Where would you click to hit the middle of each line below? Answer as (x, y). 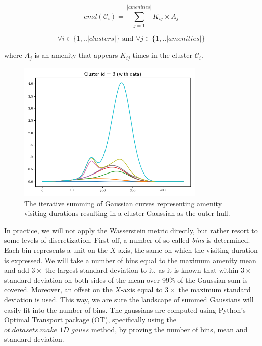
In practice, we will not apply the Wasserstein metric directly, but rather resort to (131, 230)
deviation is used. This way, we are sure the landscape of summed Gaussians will (129, 299)
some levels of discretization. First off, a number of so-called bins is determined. (127, 240)
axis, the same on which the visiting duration (188, 250)
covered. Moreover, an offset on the (58, 290)
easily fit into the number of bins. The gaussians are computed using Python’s (125, 309)
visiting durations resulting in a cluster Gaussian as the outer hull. (127, 213)
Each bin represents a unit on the (56, 250)
